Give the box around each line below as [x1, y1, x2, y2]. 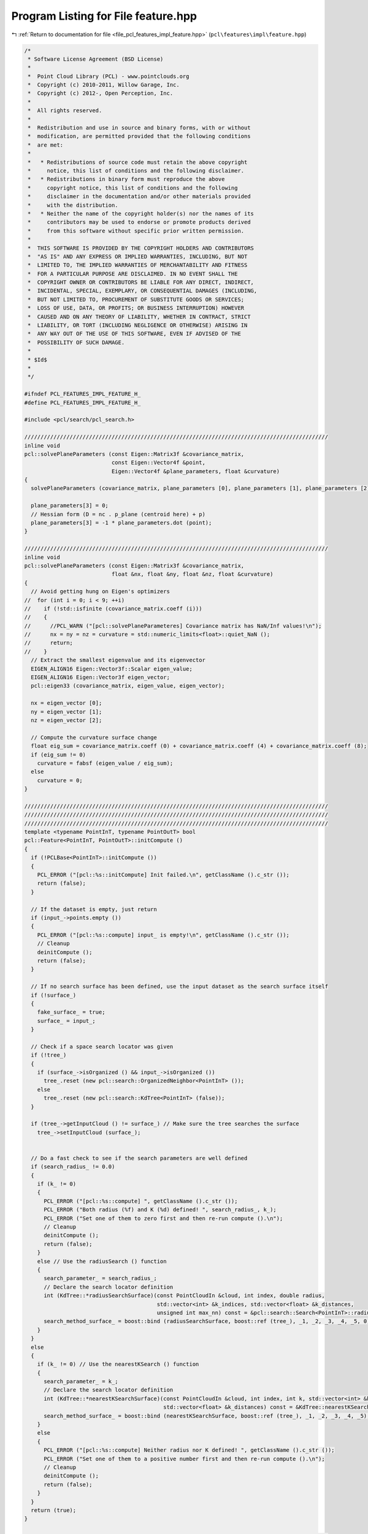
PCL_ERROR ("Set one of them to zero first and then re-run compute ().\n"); [44, 1215, 283, 1222]
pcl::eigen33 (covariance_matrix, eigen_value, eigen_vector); [31, 682, 225, 690]
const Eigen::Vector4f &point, [111, 459, 205, 466]
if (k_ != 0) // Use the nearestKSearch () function [37, 1361, 199, 1368]
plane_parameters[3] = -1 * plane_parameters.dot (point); [31, 519, 212, 526]
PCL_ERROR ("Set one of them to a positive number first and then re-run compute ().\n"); [44, 1455, 325, 1462]
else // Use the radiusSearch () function [37, 1258, 167, 1265]
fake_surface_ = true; [37, 1009, 105, 1016]
